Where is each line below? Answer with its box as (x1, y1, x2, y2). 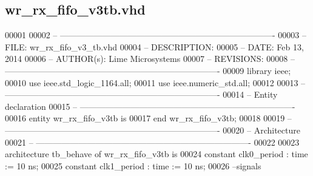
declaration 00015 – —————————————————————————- (5, 100, 295, 112)
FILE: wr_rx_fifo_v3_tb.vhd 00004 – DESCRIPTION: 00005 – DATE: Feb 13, (5, 40, 304, 53)
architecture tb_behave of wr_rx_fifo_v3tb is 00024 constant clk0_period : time (5, 147, 308, 160)
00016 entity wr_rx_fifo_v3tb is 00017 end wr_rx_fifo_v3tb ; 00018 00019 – (5, 112, 292, 124)
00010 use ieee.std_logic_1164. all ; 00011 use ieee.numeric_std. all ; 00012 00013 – (5, 76, 306, 89)
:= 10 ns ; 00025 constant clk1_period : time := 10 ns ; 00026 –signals (5, 159, 261, 172)
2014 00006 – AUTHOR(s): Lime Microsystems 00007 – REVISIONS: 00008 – (5, 52, 295, 65)
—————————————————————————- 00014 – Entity (5, 88, 278, 101)
